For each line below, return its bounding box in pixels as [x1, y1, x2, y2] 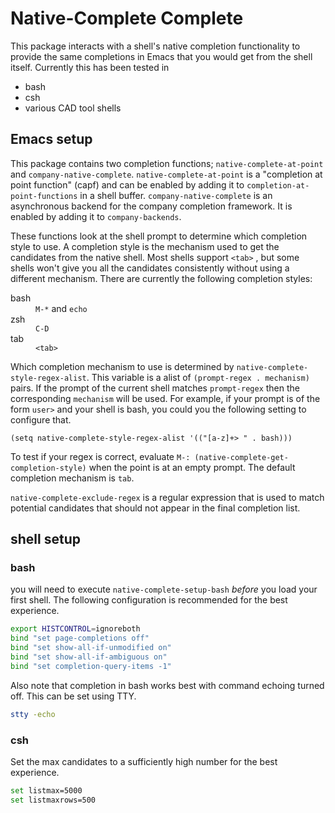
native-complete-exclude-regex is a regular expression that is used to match [10, 491, 325, 503]
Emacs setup [10, 131, 93, 148]
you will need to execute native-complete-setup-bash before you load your [10, 583, 318, 596]
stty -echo [10, 709, 56, 719]
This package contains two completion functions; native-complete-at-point [10, 157, 324, 169]
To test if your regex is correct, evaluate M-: [10, 450, 191, 462]
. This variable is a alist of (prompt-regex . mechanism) [86, 371, 310, 383]
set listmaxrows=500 [10, 795, 97, 805]
